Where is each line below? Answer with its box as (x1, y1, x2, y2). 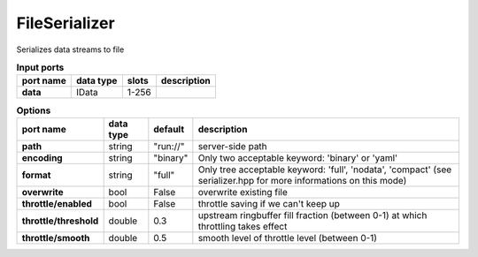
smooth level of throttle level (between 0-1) (197, 231, 378, 244)
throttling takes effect (197, 220, 288, 232)
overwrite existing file (197, 185, 288, 198)
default (153, 123, 185, 135)
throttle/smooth (21, 231, 90, 244)
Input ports (16, 62, 65, 74)
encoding (21, 151, 63, 163)
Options (16, 104, 51, 117)
